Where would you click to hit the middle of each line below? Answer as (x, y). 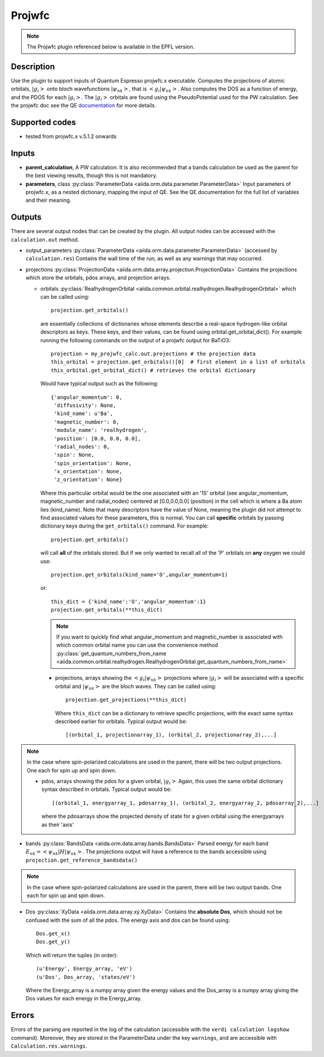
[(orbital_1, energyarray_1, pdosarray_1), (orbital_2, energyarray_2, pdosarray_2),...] (186, 803)
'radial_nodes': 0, (82, 446)
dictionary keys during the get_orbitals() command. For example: (125, 526)
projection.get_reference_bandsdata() (82, 860)
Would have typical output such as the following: (99, 384)
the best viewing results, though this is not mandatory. (91, 176)
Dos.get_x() (53, 934)
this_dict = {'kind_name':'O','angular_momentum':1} (128, 601)
